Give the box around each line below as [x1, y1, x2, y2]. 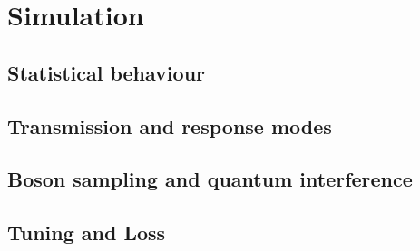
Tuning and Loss [7, 218, 166, 246]
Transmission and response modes [7, 111, 332, 140]
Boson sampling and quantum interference [7, 165, 413, 193]
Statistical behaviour [7, 58, 206, 86]
